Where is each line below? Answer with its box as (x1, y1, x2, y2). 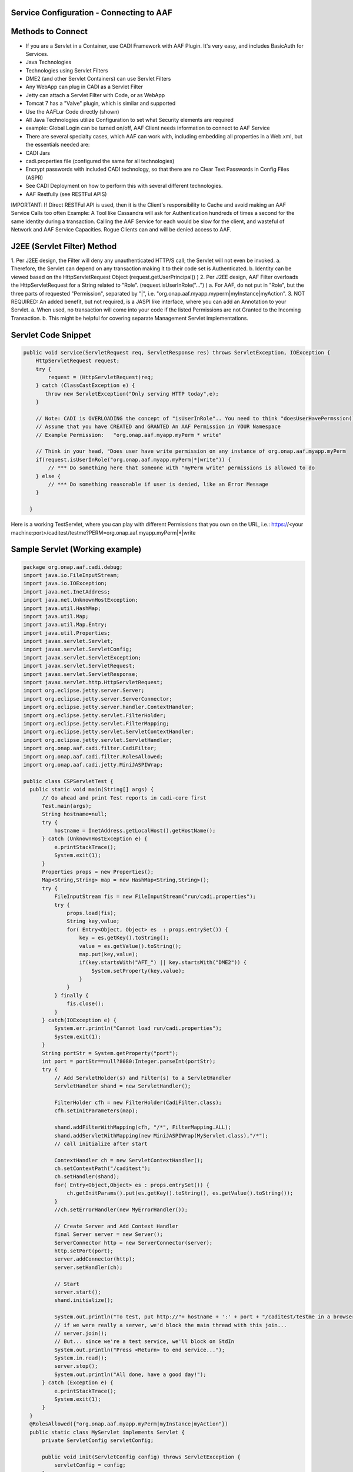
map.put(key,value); (79, 951, 138, 957)
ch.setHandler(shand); (54, 1173, 120, 1180)
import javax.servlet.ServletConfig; (23, 646, 132, 653)
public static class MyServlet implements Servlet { (29, 1428, 185, 1435)
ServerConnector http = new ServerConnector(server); (54, 1239, 213, 1246)
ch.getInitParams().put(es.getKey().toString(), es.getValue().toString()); (66, 1190, 294, 1196)
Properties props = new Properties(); (42, 868, 154, 876)
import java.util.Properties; (23, 629, 111, 636)
